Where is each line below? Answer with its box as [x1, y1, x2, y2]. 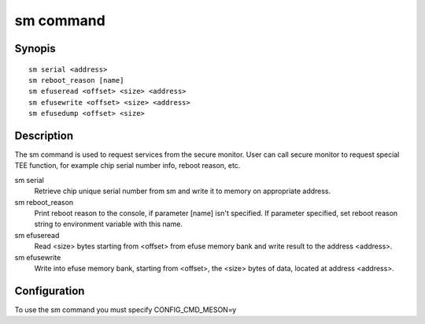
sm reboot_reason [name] [28, 76, 124, 84]
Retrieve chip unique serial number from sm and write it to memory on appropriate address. [34, 186, 331, 196]
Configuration [14, 284, 85, 297]
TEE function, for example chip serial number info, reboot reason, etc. [14, 161, 241, 170]
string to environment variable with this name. [34, 219, 183, 229]
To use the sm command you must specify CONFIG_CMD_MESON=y [14, 304, 237, 315]
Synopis [14, 42, 57, 55]
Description [14, 128, 74, 142]
